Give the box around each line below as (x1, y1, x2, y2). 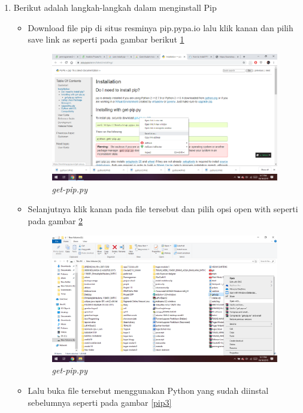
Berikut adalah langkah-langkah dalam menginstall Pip (13, 1, 217, 13)
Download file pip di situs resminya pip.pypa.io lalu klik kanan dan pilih (28, 21, 293, 34)
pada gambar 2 (28, 214, 83, 227)
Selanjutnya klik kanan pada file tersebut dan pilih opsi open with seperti (28, 203, 298, 215)
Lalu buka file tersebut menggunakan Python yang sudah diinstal (28, 384, 269, 397)
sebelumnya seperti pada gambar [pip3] (28, 396, 172, 408)
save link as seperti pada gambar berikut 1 (28, 33, 184, 46)
